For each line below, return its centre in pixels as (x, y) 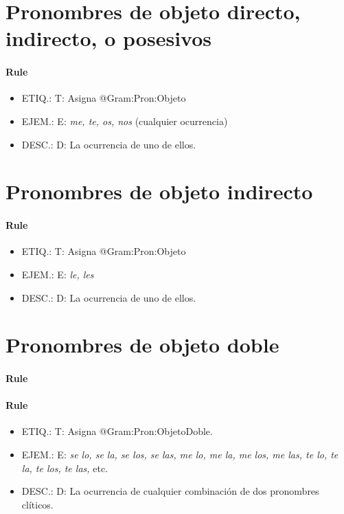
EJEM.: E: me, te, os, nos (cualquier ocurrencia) (125, 121)
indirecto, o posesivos (108, 38)
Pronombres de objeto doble (142, 345)
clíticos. (37, 504)
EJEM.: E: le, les (58, 274)
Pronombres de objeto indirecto (159, 191)
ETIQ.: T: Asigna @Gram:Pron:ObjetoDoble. (117, 431)
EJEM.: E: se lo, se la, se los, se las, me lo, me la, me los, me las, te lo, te (180, 455)
